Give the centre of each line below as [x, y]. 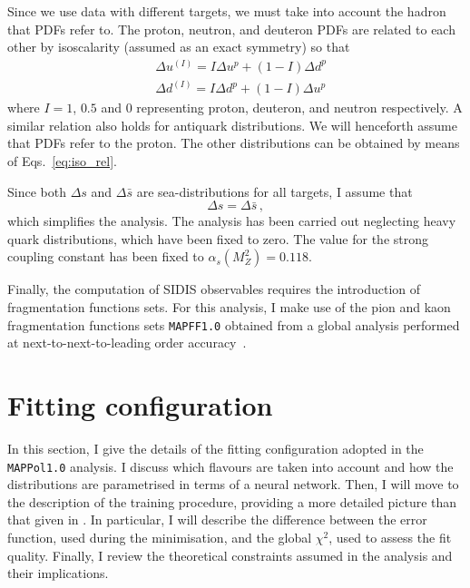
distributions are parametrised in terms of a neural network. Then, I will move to [233, 484]
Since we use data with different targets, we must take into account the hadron [227, 11]
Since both [37, 191]
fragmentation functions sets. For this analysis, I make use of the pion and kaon [229, 307]
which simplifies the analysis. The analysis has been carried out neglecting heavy [232, 221]
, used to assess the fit [390, 538]
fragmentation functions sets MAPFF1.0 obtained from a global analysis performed [234, 324]
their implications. [58, 573]
